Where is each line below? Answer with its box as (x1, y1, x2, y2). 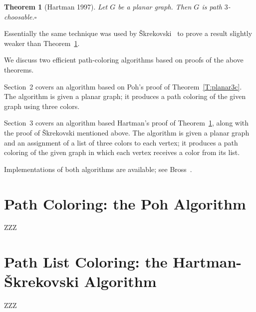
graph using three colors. (4, 100, 80, 111)
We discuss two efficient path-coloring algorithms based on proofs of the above (4, 54, 244, 65)
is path (202, 1, 222, 11)
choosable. (4, 11, 34, 21)
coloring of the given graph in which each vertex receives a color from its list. (4, 147, 240, 157)
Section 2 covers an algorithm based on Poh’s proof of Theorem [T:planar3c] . (4, 81, 242, 91)
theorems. (4, 64, 34, 74)
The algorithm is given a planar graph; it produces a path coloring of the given (4, 91, 246, 101)
